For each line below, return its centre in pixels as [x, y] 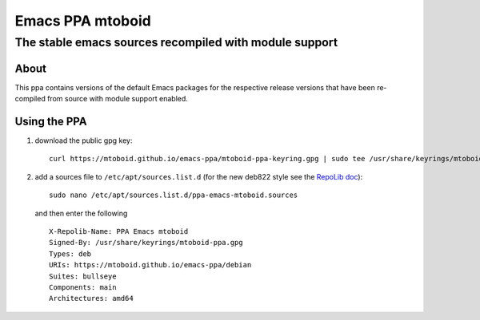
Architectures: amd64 [91, 298]
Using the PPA [51, 121]
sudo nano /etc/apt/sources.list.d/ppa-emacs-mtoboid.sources [174, 195]
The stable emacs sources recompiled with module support [176, 42]
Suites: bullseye [83, 276]
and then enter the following [81, 213]
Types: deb [70, 254]
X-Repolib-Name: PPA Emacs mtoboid [119, 231]
